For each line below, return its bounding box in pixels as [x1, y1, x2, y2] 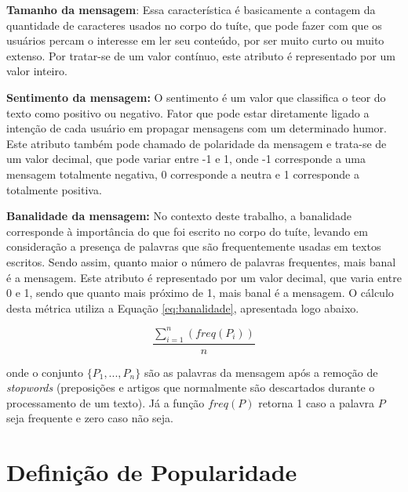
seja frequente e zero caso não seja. [6, 410, 173, 426]
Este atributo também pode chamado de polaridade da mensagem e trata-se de [6, 135, 387, 151]
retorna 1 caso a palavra [258, 394, 375, 411]
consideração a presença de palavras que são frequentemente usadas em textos [6, 238, 381, 255]
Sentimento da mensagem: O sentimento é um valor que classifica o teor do [6, 89, 386, 105]
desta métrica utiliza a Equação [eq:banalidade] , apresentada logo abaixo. [6, 299, 359, 316]
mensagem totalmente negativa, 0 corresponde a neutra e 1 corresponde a [6, 165, 359, 182]
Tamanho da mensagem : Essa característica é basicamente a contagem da [6, 2, 376, 17]
